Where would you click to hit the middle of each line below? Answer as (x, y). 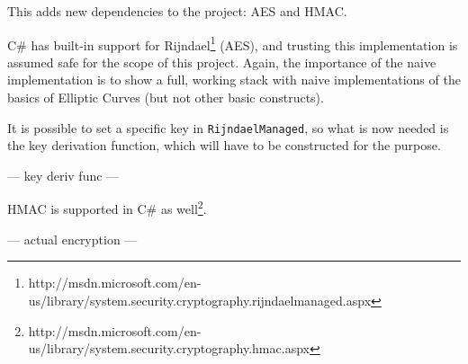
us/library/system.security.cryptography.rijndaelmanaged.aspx (200, 300)
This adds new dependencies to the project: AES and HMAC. (177, 11)
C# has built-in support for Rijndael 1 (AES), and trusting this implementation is (233, 43)
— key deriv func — (63, 175)
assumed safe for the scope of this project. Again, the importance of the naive (222, 62)
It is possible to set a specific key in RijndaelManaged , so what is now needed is (228, 127)
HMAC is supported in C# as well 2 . (107, 208)
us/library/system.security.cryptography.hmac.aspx (169, 348)
